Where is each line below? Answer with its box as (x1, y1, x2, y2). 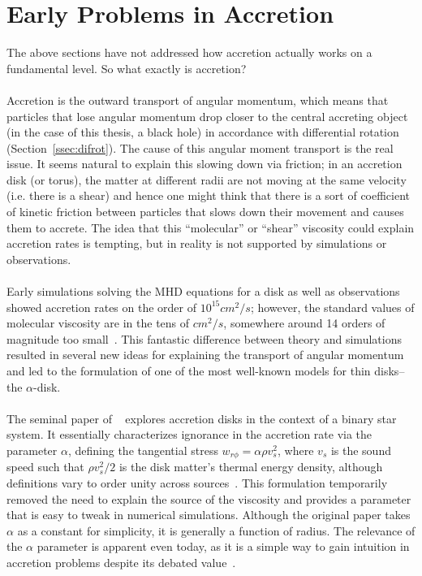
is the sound (330, 441, 391, 458)
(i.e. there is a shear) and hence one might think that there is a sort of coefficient (6, 187, 411, 204)
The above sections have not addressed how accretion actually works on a (6, 44, 372, 61)
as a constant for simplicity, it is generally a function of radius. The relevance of (17, 522, 416, 539)
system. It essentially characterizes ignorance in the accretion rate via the (6, 426, 372, 443)
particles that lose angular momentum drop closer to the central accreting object (6, 107, 408, 124)
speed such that (6, 458, 84, 475)
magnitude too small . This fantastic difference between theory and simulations (6, 330, 402, 347)
